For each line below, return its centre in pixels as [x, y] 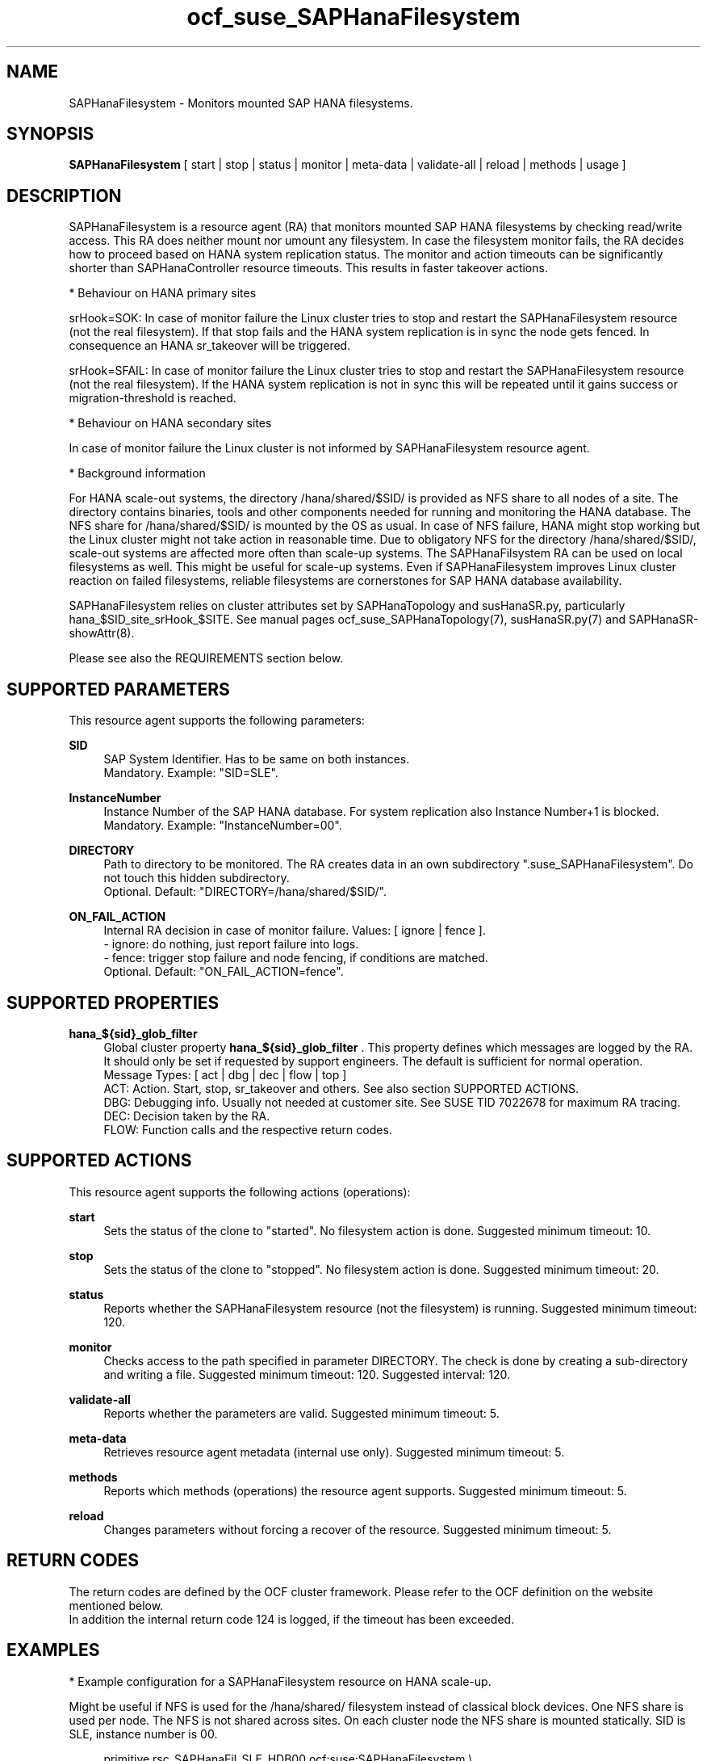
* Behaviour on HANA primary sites [163, 293]
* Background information [137, 473]
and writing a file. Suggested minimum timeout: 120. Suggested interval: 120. [307, 1374]
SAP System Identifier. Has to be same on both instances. [257, 759]
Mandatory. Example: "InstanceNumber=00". [223, 826]
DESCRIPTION [64, 195]
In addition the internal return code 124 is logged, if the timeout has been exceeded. [292, 1619]
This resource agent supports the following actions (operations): [240, 1192]
